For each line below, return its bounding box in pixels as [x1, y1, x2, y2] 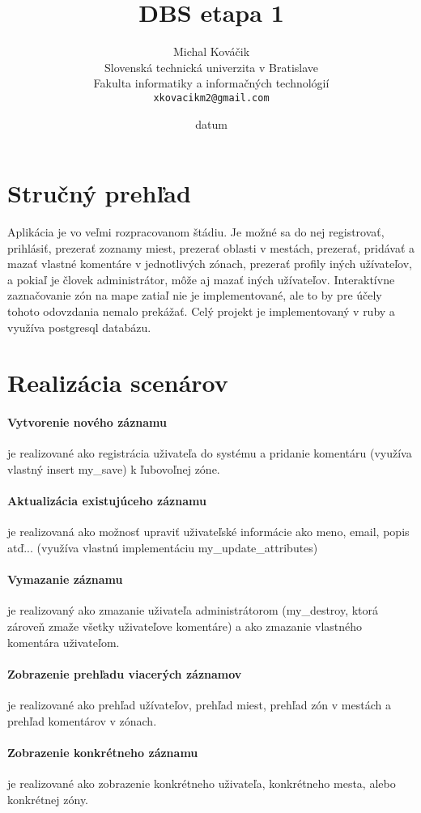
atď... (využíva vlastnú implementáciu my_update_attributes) [7, 539, 318, 555]
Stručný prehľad [7, 177, 191, 210]
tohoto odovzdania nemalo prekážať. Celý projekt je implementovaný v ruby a [7, 303, 395, 320]
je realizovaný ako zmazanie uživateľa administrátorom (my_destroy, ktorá [7, 602, 379, 619]
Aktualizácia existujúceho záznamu [7, 492, 206, 509]
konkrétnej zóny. [7, 790, 89, 807]
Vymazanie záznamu [7, 571, 123, 588]
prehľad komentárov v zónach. [7, 712, 157, 729]
